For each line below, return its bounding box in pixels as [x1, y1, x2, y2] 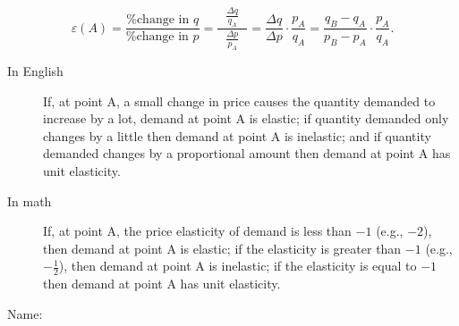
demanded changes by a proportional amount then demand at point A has [43, 144, 451, 163]
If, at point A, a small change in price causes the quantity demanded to [43, 91, 436, 110]
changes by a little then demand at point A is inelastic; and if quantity [43, 126, 431, 145]
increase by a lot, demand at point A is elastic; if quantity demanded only [43, 109, 449, 128]
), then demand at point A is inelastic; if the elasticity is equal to [58, 256, 417, 275]
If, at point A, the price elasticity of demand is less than [43, 222, 352, 240]
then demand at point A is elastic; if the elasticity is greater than [43, 238, 402, 257]
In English [7, 62, 64, 80]
